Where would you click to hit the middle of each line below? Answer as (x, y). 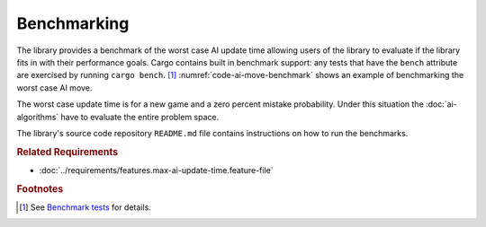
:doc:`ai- (441, 104)
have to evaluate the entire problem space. (139, 117)
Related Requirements (67, 152)
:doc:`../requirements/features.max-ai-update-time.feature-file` (156, 170)
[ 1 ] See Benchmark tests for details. (85, 207)
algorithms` (38, 117)
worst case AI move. (54, 87)
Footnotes (40, 188)
